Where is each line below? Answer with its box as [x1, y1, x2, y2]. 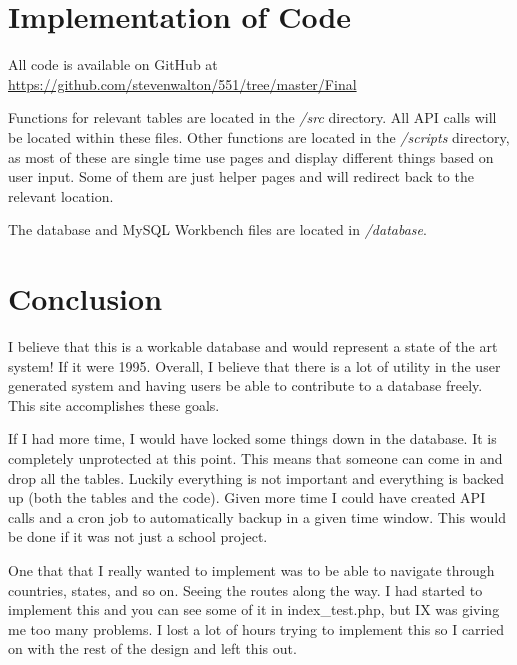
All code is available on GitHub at [8, 54, 218, 75]
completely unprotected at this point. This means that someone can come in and [8, 447, 503, 468]
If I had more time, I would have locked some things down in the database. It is [8, 428, 497, 449]
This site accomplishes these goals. [8, 394, 220, 415]
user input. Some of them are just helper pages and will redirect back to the [8, 166, 474, 187]
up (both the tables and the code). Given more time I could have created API [8, 487, 486, 508]
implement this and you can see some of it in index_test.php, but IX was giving [8, 599, 500, 620]
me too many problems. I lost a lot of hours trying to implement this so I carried [8, 618, 504, 639]
